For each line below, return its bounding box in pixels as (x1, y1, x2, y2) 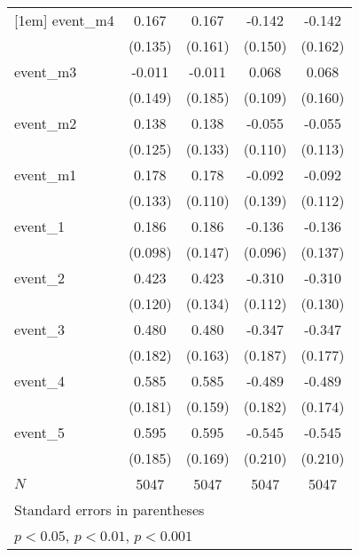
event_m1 (14, 164, 77, 185)
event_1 (14, 216, 65, 236)
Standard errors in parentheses (14, 499, 205, 520)
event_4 (14, 370, 65, 391)
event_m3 (14, 61, 77, 82)
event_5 (14, 422, 65, 442)
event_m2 (14, 113, 77, 133)
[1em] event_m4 (14, 10, 114, 30)
